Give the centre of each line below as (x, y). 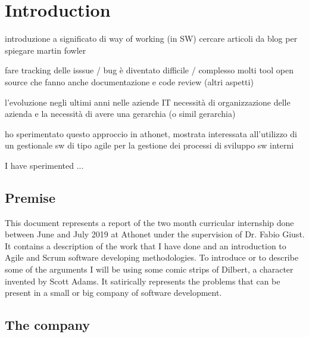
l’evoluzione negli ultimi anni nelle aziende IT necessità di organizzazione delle (148, 102)
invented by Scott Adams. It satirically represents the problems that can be (143, 281)
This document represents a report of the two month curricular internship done (149, 222)
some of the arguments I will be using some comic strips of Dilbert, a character (149, 269)
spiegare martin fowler (46, 50)
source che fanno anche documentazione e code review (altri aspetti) (129, 81)
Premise (30, 197)
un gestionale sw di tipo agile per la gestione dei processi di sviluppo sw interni (149, 145)
